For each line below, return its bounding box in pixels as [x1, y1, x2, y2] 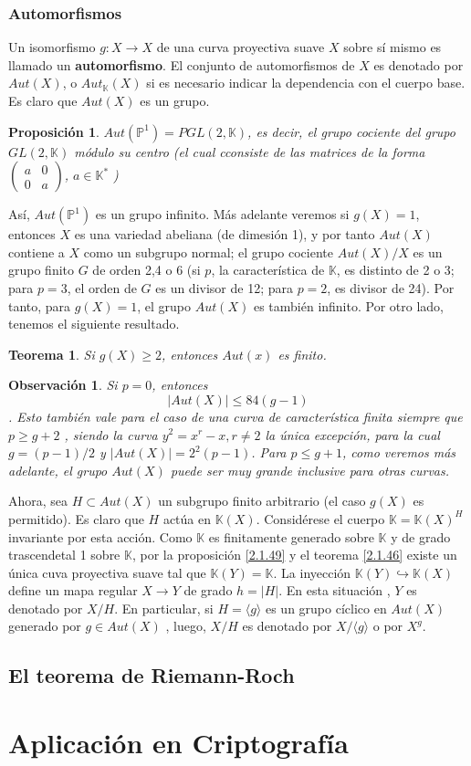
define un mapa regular [8, 581, 138, 600]
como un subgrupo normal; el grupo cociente [83, 242, 333, 261]
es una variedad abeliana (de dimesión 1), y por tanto [74, 225, 375, 244]
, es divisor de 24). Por [327, 278, 455, 297]
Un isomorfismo [8, 37, 96, 57]
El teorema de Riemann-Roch [8, 661, 295, 689]
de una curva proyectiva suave [156, 37, 325, 57]
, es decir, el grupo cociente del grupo [247, 121, 455, 141]
